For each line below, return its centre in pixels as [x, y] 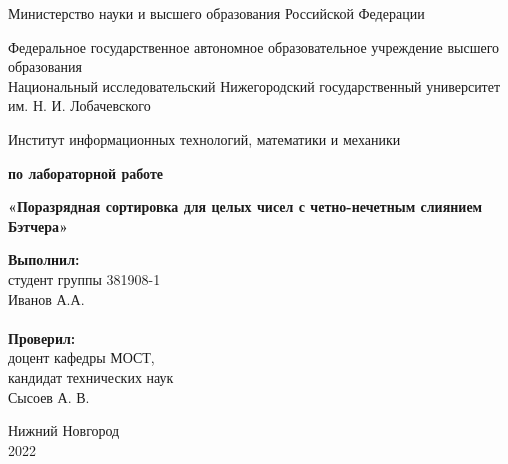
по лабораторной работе [86, 172]
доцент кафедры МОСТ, [81, 357]
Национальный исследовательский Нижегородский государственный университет [254, 85]
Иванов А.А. [46, 298]
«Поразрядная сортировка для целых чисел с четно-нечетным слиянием [245, 206]
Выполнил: [44, 259]
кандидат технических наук [91, 376]
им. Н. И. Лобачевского [79, 105]
